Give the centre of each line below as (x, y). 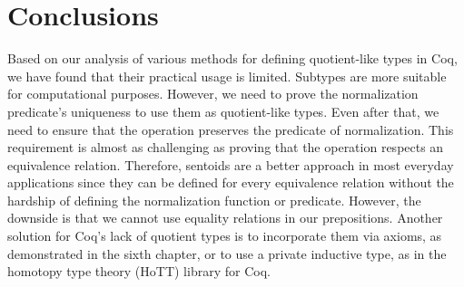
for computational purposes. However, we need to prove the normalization (213, 94)
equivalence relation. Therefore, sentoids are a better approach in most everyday (231, 164)
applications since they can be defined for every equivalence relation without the (231, 182)
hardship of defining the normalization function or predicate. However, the (214, 200)
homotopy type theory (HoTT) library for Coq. (139, 271)
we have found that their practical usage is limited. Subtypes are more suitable (227, 76)
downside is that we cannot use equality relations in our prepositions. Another (225, 218)
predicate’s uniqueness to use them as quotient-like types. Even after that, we (223, 111)
